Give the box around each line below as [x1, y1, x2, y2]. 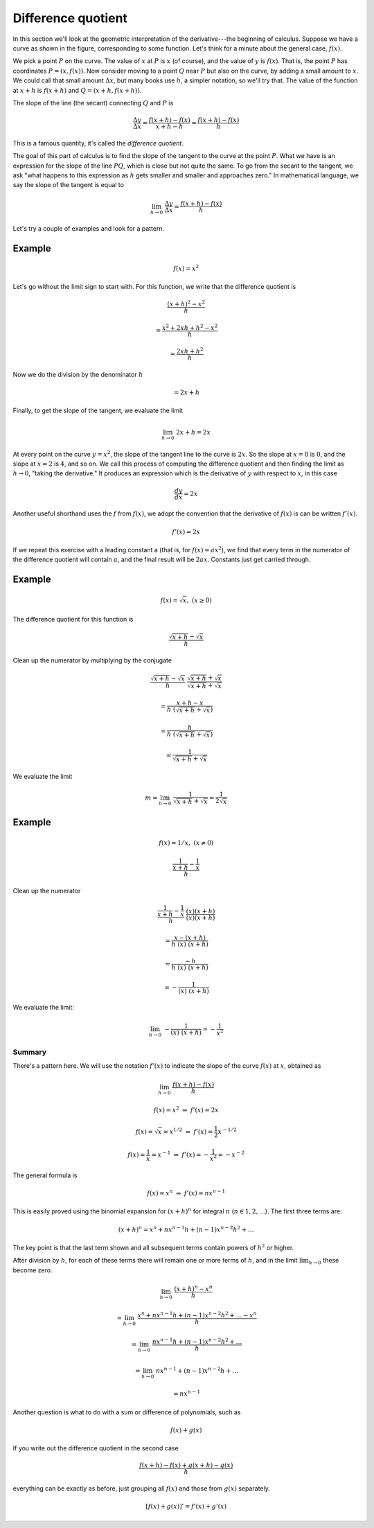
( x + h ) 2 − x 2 [167, 299, 206, 308]
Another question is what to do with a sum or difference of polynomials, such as [12, 1407, 241, 1416]
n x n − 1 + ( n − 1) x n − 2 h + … [156, 1366, 239, 1375]
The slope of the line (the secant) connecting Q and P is [12, 98, 174, 107]
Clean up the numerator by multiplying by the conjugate [12, 656, 172, 665]
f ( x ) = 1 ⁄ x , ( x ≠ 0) [158, 838, 214, 847]
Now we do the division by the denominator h [12, 370, 143, 378]
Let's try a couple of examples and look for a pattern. [12, 224, 165, 232]
